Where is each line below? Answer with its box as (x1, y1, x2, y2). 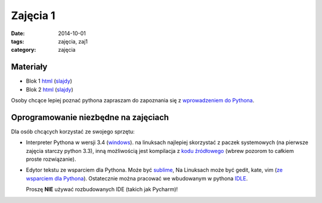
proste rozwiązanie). (26, 155, 77, 163)
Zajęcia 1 (11, 9, 56, 22)
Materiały (11, 62, 48, 72)
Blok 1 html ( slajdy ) (26, 77, 73, 85)
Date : (11, 30, 25, 37)
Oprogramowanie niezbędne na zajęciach (11, 112, 169, 122)
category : (11, 46, 36, 54)
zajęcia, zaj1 (58, 38, 88, 45)
